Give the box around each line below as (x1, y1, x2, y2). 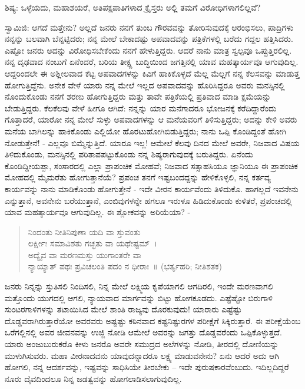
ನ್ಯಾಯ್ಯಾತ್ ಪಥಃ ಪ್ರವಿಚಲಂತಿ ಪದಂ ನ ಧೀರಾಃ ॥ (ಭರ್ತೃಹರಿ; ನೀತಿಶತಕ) (28, 260, 223, 272)
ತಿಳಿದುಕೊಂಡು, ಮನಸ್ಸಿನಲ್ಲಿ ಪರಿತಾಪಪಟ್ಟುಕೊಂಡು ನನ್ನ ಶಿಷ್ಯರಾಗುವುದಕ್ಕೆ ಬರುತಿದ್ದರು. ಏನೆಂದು (5, 148, 253, 160)
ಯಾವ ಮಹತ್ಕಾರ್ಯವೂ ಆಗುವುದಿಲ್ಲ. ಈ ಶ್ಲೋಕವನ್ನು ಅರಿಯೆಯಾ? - (5, 206, 191, 218)
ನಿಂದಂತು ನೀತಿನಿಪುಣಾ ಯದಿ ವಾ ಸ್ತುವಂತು (28, 225, 141, 238)
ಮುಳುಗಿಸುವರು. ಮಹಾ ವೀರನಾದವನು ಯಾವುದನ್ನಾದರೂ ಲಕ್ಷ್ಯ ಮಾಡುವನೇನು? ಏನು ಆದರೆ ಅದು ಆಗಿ (5, 349, 279, 361)
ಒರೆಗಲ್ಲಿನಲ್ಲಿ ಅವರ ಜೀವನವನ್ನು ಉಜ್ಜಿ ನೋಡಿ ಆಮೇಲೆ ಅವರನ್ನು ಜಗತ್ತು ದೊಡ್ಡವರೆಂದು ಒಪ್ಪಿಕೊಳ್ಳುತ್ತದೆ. (5, 326, 282, 338)
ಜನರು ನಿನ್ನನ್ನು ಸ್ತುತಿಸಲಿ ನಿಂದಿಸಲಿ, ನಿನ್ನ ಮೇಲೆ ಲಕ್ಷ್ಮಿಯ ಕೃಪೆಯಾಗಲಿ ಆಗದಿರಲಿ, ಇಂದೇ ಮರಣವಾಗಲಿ (5, 280, 273, 292)
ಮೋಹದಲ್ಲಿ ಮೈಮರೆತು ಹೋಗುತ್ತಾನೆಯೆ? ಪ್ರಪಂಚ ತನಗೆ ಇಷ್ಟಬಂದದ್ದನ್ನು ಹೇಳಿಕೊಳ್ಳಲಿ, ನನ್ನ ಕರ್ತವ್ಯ (5, 171, 271, 183)
